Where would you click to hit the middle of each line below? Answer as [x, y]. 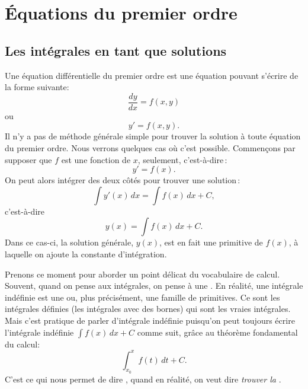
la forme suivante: [37, 87]
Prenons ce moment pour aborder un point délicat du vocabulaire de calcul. [142, 274]
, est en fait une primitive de [211, 242]
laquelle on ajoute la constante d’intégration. [86, 254]
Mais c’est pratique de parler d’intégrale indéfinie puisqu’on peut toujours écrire [150, 320]
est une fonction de [96, 159]
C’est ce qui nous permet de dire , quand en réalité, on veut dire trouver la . [143, 379]
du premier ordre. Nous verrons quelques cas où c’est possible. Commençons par [150, 148]
